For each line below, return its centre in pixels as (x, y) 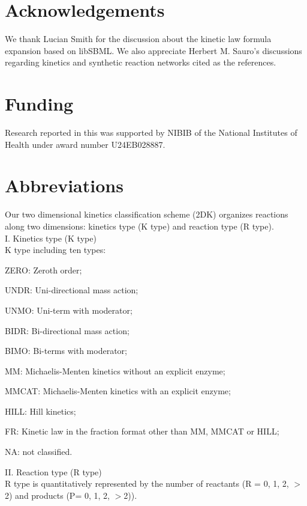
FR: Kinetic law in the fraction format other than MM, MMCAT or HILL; (142, 431)
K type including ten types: (55, 250)
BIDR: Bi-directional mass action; (67, 330)
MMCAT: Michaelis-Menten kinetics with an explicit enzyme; (118, 391)
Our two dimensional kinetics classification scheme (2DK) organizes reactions (147, 214)
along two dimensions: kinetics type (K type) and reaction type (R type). (139, 226)
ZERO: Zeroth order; (43, 270)
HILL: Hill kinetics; (40, 411)
